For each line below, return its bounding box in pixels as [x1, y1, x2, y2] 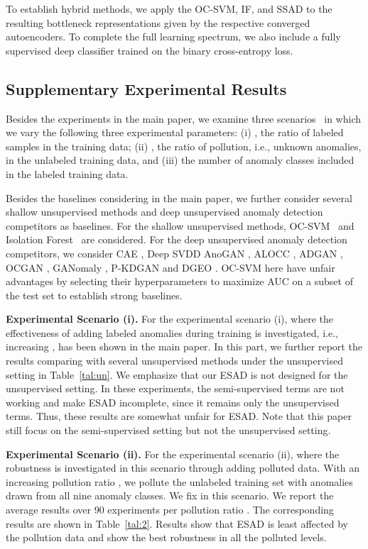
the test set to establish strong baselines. [6, 287, 183, 302]
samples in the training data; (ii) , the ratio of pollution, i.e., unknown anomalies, [6, 138, 362, 153]
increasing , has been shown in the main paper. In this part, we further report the [6, 339, 362, 354]
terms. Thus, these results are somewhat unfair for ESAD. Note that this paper [6, 409, 352, 423]
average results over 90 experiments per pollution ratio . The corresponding [6, 502, 334, 517]
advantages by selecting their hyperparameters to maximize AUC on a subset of [6, 274, 353, 289]
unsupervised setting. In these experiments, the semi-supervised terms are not [6, 381, 345, 396]
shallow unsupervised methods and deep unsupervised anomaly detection [6, 204, 323, 219]
